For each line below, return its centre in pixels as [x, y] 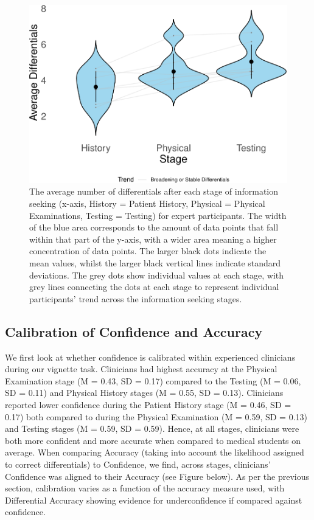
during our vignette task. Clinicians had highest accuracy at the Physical [141, 369]
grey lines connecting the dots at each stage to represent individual [154, 287]
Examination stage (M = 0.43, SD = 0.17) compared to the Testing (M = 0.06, [153, 380]
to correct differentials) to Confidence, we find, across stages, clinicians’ [138, 464]
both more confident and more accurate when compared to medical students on [153, 440]
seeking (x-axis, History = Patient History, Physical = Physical [147, 203]
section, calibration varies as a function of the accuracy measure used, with [145, 488]
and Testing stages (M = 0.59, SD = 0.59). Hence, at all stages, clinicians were [152, 428]
